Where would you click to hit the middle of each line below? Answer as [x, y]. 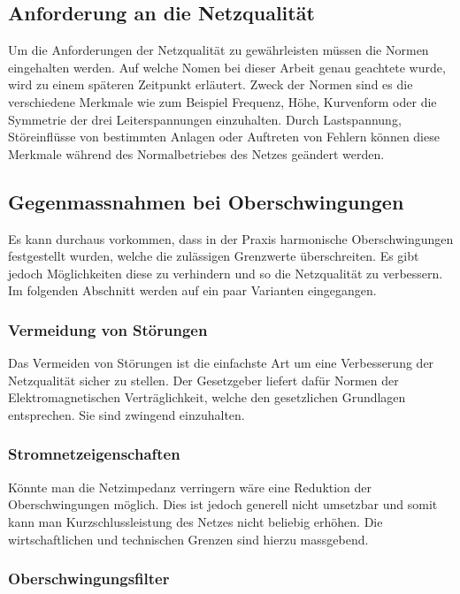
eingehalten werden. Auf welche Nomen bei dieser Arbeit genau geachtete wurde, [227, 67]
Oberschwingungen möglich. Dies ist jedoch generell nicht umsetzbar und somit [223, 504]
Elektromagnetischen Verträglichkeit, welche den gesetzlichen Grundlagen [207, 397]
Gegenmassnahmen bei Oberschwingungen [206, 201]
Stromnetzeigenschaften [94, 454]
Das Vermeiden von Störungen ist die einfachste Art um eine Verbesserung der [221, 363]
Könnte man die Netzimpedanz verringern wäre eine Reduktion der [190, 487]
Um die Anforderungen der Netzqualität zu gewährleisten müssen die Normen [218, 50]
